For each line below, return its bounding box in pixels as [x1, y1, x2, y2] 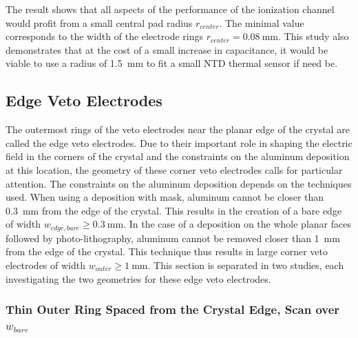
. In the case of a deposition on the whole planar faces [123, 217, 351, 231]
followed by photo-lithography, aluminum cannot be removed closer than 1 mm [6, 230, 340, 245]
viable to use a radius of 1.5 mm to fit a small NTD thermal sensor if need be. [6, 56, 338, 70]
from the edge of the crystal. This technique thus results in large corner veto [6, 244, 328, 259]
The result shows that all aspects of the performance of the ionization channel [6, 2, 335, 16]
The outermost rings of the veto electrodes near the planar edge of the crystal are [6, 122, 350, 137]
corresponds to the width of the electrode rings [6, 29, 203, 43]
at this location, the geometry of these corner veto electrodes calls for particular [6, 162, 343, 177]
